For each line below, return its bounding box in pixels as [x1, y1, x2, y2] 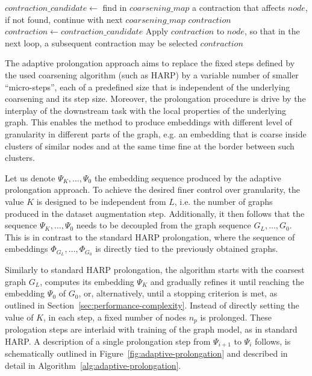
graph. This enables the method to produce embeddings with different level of [5, 116, 292, 128]
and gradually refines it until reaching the [150, 275, 304, 287]
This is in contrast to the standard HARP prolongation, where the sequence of [5, 230, 295, 243]
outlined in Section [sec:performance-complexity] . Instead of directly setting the [5, 298, 299, 311]
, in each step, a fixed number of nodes [43, 310, 187, 323]
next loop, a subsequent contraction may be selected [5, 36, 198, 49]
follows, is [255, 334, 291, 347]
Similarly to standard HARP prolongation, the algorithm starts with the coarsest [5, 263, 305, 276]
